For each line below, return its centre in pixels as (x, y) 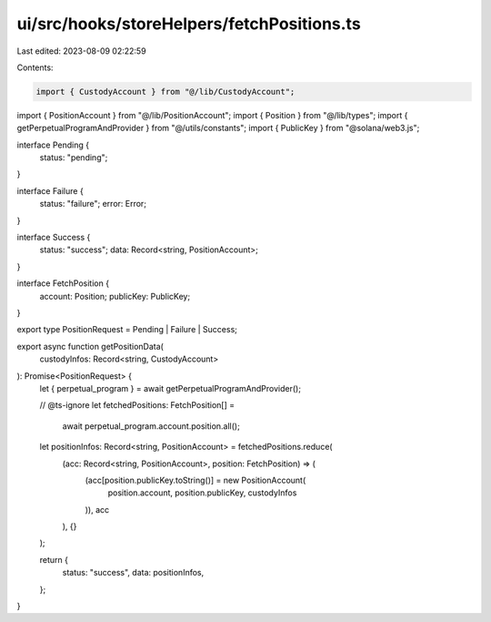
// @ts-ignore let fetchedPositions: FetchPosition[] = (137, 405)
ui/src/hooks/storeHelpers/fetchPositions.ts (189, 24)
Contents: (35, 67)
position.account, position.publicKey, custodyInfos (202, 493)
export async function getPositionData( (90, 346)
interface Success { (54, 238)
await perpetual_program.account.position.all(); (151, 426)
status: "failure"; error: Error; (93, 204)
